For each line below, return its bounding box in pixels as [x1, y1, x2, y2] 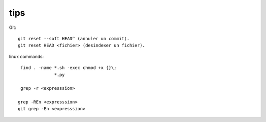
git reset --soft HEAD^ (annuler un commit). [18, 36, 130, 41]
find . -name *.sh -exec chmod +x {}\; [20, 65, 117, 71]
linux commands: [9, 53, 44, 59]
